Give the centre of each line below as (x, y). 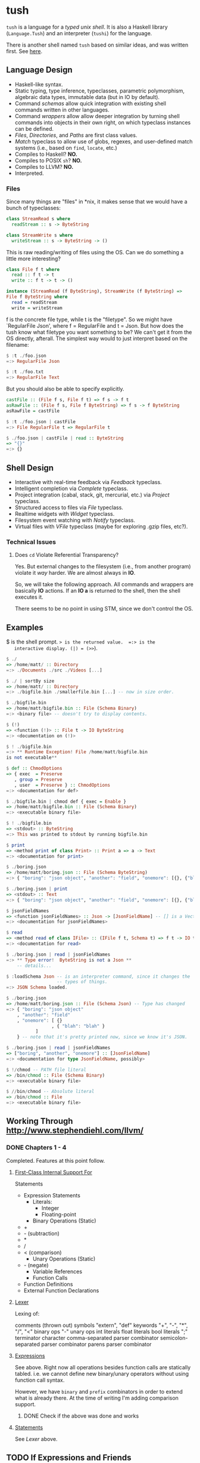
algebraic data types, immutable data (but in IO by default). (87, 97)
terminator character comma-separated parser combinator (87, 1338)
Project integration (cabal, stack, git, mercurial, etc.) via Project (92, 495)
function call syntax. (40, 1380)
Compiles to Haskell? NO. (46, 154)
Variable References (57, 1271)
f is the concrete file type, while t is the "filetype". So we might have (89, 319)
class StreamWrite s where (40, 235)
